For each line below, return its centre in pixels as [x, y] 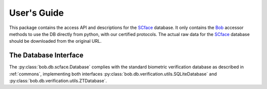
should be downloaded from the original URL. [55, 41]
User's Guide [37, 13]
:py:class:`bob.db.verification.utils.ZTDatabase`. [58, 81]
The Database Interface [46, 55]
